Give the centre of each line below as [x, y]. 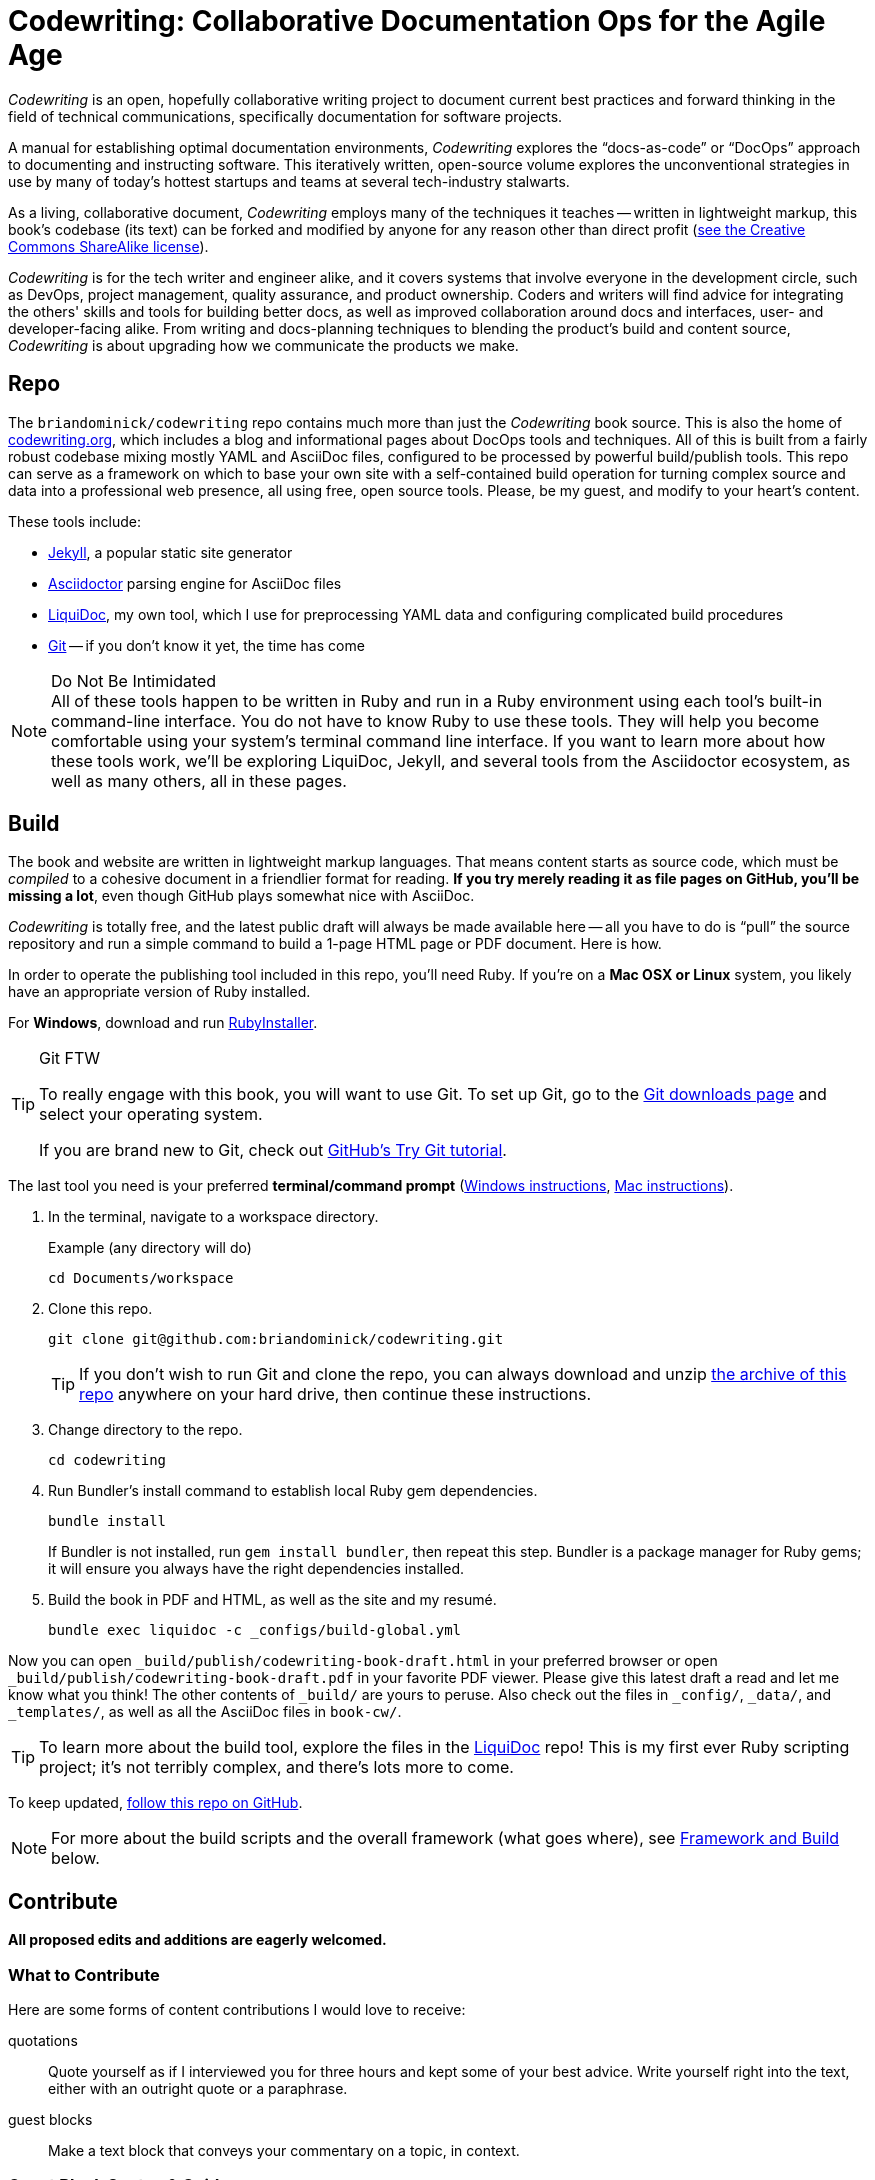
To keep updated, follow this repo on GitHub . [155, 1803]
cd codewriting [107, 1460]
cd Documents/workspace [141, 1278]
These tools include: [75, 521]
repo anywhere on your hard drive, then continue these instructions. [335, 1394]
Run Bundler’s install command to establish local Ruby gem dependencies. [293, 1491]
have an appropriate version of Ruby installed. [159, 992]
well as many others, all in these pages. [199, 780]
